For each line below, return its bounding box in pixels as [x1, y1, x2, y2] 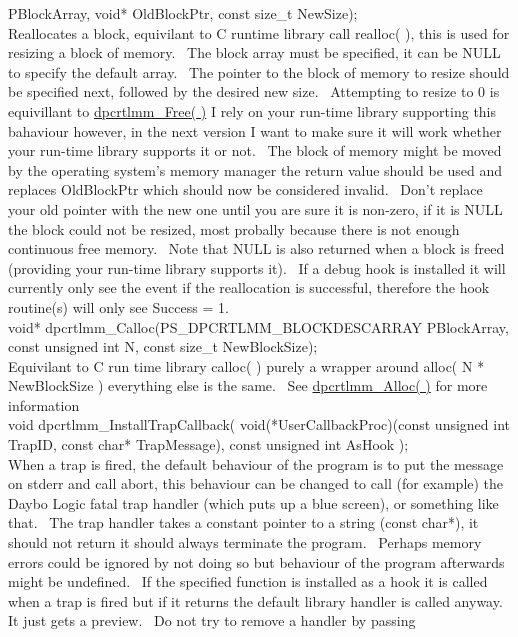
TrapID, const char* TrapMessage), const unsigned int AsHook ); [8, 434, 409, 455]
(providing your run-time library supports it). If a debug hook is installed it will [8, 257, 506, 278]
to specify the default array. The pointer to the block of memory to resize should [8, 61, 510, 82]
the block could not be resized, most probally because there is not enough [8, 218, 460, 239]
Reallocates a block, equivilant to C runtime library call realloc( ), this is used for [8, 22, 510, 43]
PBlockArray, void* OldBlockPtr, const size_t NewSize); [8, 3, 358, 23]
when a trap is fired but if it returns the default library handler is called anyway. [8, 590, 503, 611]
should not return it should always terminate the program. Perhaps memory [8, 532, 482, 553]
